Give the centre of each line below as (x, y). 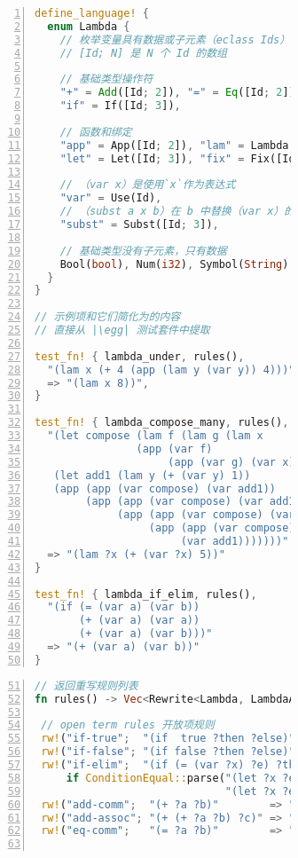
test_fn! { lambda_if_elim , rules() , (146, 594)
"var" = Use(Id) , (111, 198)
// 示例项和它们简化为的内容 (108, 317)
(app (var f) (174, 449)
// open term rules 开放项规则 (128, 725)
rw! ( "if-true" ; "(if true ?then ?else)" (168, 739)
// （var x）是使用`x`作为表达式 (148, 185)
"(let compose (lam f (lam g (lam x (155, 436)
